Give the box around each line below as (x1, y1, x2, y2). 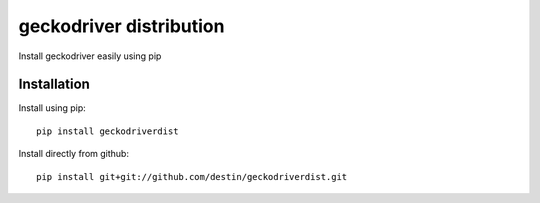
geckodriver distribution (18, 15, 225, 37)
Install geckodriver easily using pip (18, 50, 162, 62)
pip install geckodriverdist (36, 125, 179, 137)
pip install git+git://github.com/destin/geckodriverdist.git (36, 171, 348, 182)
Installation (18, 76, 90, 93)
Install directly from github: (18, 148, 130, 160)
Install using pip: (18, 102, 87, 114)
